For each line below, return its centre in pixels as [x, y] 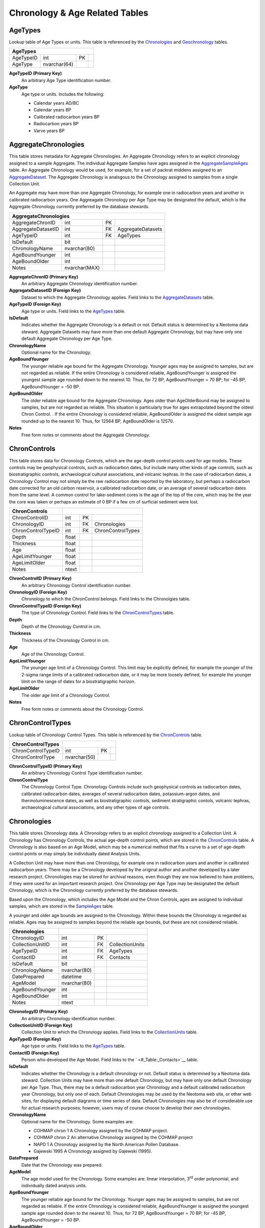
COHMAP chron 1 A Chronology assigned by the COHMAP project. [101, 1130]
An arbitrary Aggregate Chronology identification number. [80, 283]
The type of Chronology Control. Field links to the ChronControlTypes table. [98, 613]
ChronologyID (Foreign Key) [38, 592]
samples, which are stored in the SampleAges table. [62, 906]
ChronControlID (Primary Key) [40, 578]
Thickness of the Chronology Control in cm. [66, 640]
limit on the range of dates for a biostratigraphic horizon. [79, 682]
